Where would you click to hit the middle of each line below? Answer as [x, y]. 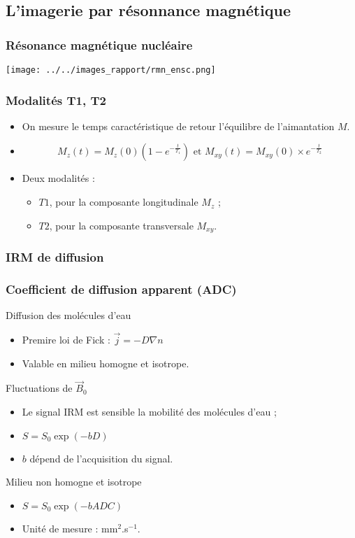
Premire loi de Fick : [66, 339]
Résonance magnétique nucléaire [99, 44]
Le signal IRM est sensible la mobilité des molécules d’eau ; [149, 411]
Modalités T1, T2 [56, 100]
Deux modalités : [58, 178]
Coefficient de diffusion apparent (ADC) [121, 289]
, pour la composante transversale [121, 225]
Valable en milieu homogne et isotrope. [106, 363]
